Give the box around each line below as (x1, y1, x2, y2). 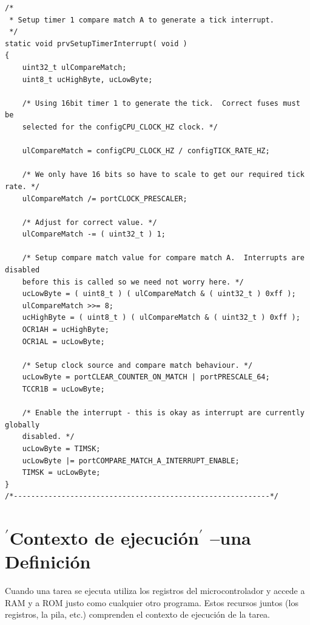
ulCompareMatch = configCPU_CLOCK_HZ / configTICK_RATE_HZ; (22, 147, 270, 156)
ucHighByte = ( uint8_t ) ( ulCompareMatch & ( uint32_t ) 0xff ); (22, 313, 300, 322)
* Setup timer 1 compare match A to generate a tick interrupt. (9, 15, 274, 24)
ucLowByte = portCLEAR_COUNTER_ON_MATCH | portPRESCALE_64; (22, 373, 270, 382)
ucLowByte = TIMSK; (22, 444, 101, 453)
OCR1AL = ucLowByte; (22, 337, 105, 346)
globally (5, 420, 40, 429)
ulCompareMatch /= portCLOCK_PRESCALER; (22, 194, 187, 203)
